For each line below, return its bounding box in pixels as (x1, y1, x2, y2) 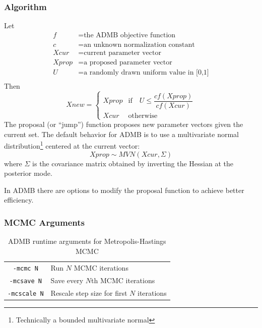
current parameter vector (84, 49, 161, 56)
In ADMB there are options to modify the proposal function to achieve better (4, 184, 244, 195)
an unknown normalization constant (84, 41, 195, 48)
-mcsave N (9, 277, 42, 285)
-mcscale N (8, 290, 44, 297)
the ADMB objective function (84, 31, 176, 39)
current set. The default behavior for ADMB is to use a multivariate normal (4, 128, 239, 139)
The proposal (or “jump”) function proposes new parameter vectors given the (4, 119, 243, 129)
